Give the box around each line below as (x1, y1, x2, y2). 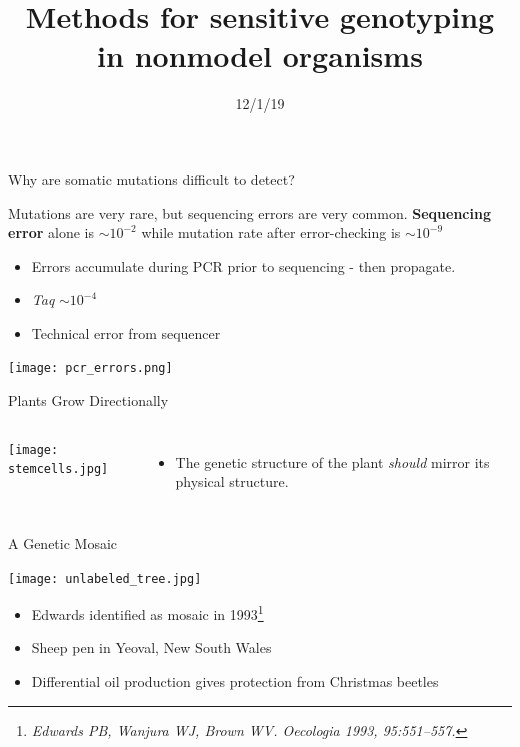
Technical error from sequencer (31, 322, 221, 343)
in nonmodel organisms (97, 35, 423, 76)
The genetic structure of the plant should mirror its (175, 451, 490, 472)
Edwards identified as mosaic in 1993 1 (31, 601, 264, 624)
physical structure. (175, 471, 289, 492)
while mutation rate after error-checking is (141, 222, 401, 243)
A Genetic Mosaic (8, 532, 118, 553)
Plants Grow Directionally (8, 390, 169, 411)
